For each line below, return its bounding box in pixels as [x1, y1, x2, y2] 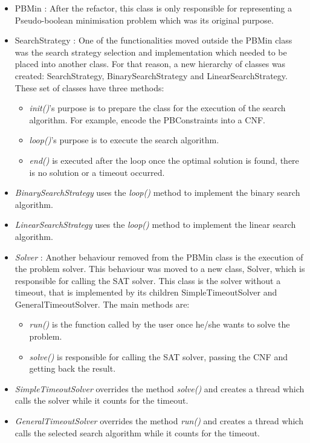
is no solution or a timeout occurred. [29, 166, 165, 178]
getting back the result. [29, 362, 116, 375]
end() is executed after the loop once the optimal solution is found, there [29, 154, 299, 166]
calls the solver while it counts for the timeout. [15, 394, 189, 407]
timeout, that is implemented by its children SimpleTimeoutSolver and [15, 286, 277, 299]
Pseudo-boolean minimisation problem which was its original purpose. [15, 13, 274, 26]
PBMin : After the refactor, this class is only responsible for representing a [15, 2, 292, 14]
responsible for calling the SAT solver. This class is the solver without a [15, 274, 281, 286]
